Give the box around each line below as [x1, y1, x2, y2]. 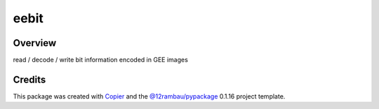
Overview [13, 37, 57, 49]
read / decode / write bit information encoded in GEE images [13, 56, 189, 64]
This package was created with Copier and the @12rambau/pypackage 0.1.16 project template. [13, 92, 286, 101]
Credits [13, 73, 46, 85]
